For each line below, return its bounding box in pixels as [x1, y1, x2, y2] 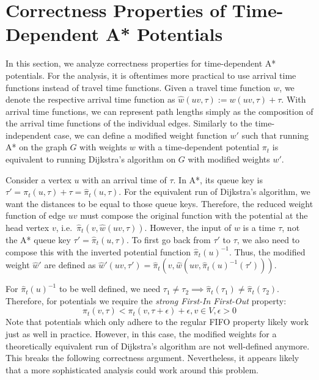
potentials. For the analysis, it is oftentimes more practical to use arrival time [5, 68, 296, 81]
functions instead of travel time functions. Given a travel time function [5, 81, 271, 93]
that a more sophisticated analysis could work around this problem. [5, 363, 258, 376]
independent [5, 128, 51, 141]
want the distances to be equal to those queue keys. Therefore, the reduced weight [5, 197, 313, 210]
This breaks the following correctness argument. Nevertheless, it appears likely [5, 351, 299, 364]
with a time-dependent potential [138, 141, 260, 153]
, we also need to [237, 233, 300, 246]
